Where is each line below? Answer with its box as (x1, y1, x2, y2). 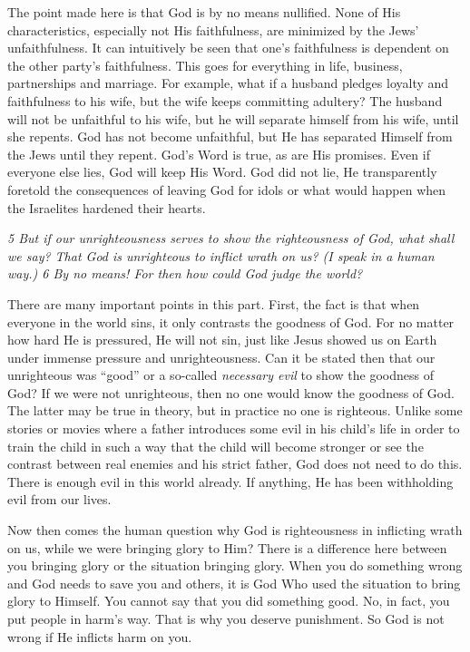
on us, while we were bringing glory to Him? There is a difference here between (7, 538, 447, 557)
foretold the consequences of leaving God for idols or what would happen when (7, 180, 446, 199)
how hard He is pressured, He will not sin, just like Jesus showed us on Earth (7, 330, 437, 349)
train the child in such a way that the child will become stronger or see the (7, 436, 424, 455)
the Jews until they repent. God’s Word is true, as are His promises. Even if (7, 144, 430, 163)
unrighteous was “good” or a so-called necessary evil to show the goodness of (7, 365, 434, 384)
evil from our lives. (7, 490, 112, 509)
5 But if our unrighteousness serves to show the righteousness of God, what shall (7, 229, 455, 248)
